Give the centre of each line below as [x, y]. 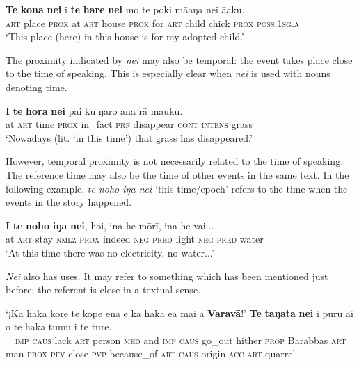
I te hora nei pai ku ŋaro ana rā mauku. [94, 110]
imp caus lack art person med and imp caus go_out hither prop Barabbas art [181, 340]
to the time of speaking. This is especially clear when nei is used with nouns [168, 73]
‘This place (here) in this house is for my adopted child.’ [125, 36]
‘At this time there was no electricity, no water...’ [110, 252]
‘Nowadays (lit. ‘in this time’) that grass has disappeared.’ [129, 137]
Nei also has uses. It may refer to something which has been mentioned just [167, 276]
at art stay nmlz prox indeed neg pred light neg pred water [135, 239]
